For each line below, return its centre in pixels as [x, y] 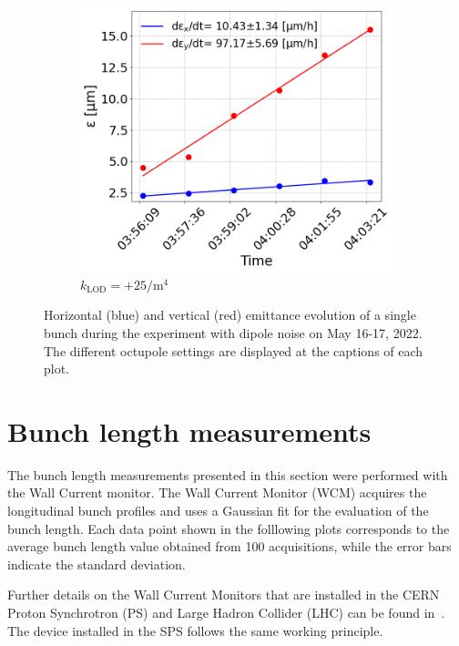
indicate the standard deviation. [97, 564]
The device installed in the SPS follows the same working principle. [195, 630]
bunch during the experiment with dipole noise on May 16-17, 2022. [233, 332]
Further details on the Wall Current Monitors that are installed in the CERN [224, 595]
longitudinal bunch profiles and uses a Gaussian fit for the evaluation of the [218, 511]
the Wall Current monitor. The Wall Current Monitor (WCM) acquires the [217, 492]
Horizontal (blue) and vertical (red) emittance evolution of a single [230, 315]
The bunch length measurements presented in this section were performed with [228, 474]
